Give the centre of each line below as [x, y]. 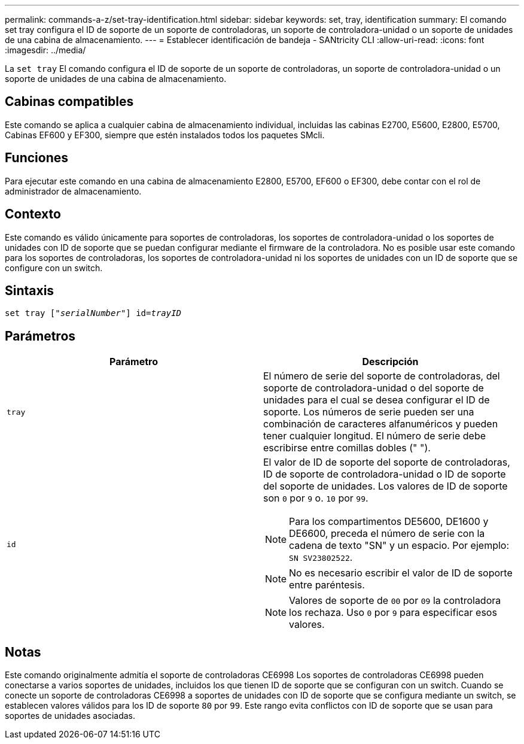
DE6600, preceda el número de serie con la [387, 534]
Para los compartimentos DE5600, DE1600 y [389, 522]
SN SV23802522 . [321, 558]
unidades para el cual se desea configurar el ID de [377, 400]
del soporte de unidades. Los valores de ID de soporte [386, 486]
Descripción [390, 362]
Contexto [33, 214]
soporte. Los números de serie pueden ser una [369, 412]
